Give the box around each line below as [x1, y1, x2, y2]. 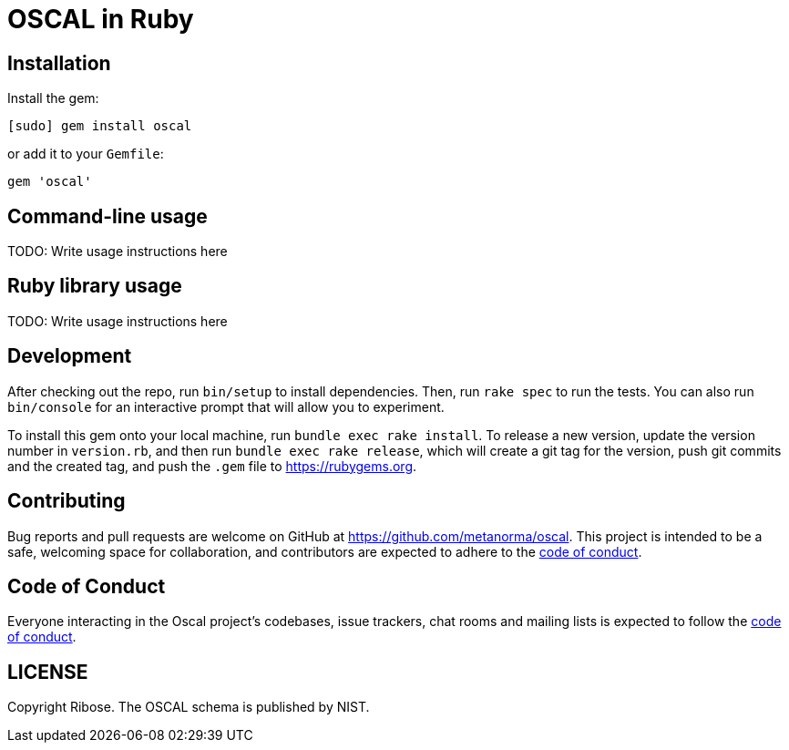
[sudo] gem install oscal [7, 118, 192, 134]
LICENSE [7, 660, 88, 683]
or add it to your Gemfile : [7, 146, 164, 162]
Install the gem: [7, 90, 99, 107]
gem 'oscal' [7, 174, 92, 190]
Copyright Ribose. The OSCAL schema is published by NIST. [7, 699, 370, 715]
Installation [7, 51, 111, 75]
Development [7, 344, 132, 368]
